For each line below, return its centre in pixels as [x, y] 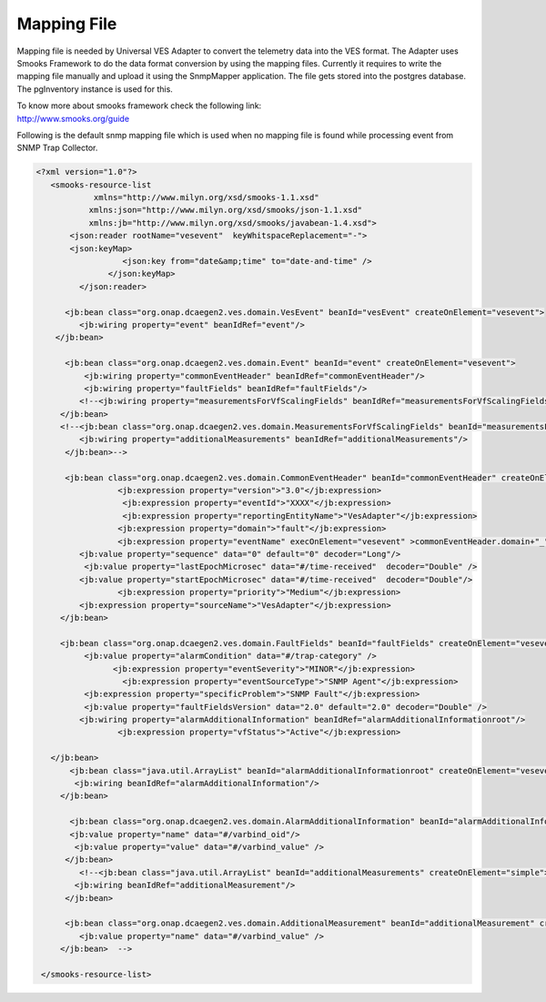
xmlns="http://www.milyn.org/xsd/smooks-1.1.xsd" [206, 197]
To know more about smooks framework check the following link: [139, 106]
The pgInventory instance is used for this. [95, 89]
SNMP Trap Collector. [57, 148]
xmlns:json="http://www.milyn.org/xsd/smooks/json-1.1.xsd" [226, 210]
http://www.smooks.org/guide [73, 118]
